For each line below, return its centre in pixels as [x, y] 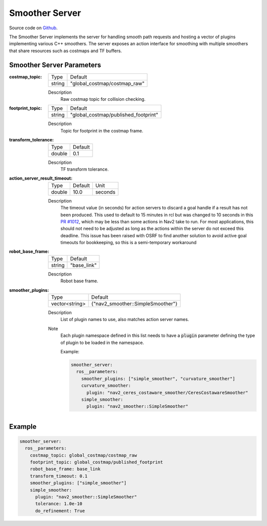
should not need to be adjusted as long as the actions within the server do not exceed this [152, 229]
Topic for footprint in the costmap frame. [102, 131]
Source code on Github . [33, 28]
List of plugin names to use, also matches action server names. [125, 320]
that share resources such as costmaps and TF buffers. [66, 51]
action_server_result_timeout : [41, 178]
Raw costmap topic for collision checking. [103, 99]
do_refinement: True [60, 511]
